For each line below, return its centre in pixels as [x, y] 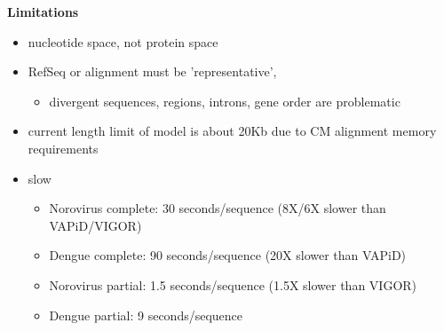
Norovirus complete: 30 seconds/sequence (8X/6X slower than [218, 208]
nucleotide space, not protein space [123, 41]
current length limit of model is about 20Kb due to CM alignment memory [232, 131]
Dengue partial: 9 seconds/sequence [146, 315]
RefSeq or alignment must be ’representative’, [152, 71]
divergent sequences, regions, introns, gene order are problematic [225, 101]
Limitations [43, 12]
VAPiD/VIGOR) [95, 225]
